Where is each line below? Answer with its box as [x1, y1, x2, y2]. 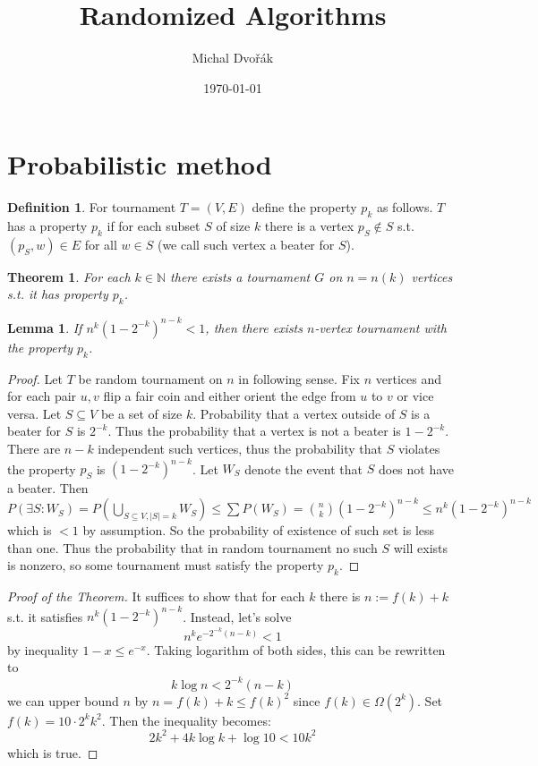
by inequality [7, 640, 79, 659]
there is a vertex [264, 217, 354, 235]
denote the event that [244, 459, 363, 477]
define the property [252, 198, 357, 217]
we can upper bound [7, 691, 119, 710]
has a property [7, 217, 88, 235]
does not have [378, 459, 455, 477]
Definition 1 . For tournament [7, 198, 176, 217]
